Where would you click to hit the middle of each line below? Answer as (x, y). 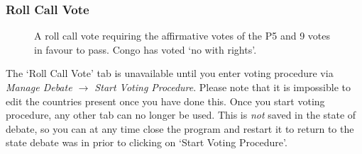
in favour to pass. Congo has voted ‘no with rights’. (146, 49)
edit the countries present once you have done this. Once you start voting (165, 101)
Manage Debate (39, 87)
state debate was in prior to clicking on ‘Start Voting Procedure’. (147, 142)
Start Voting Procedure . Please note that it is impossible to (223, 87)
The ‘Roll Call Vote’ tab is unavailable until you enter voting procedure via (170, 73)
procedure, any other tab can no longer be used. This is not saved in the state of (181, 115)
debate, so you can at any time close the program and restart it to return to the (180, 128)
